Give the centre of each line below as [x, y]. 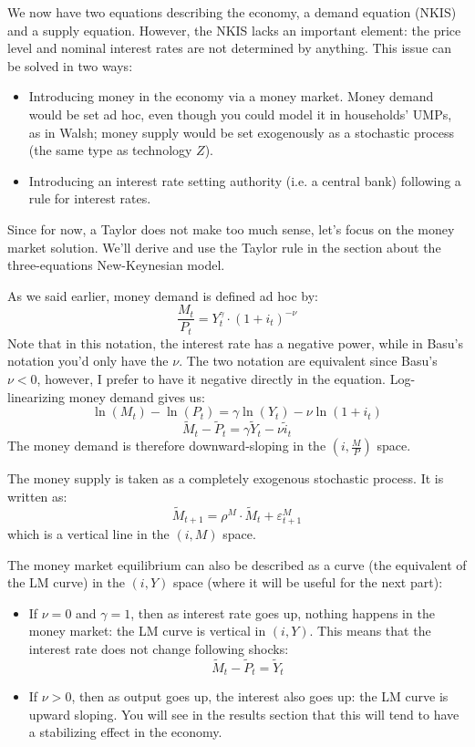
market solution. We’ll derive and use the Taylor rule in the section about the [224, 247]
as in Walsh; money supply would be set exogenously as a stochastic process [242, 132]
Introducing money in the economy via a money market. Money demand [231, 96]
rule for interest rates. [90, 198]
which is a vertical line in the [88, 533]
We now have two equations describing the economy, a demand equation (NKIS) [232, 12]
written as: [37, 497]
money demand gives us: [137, 396]
